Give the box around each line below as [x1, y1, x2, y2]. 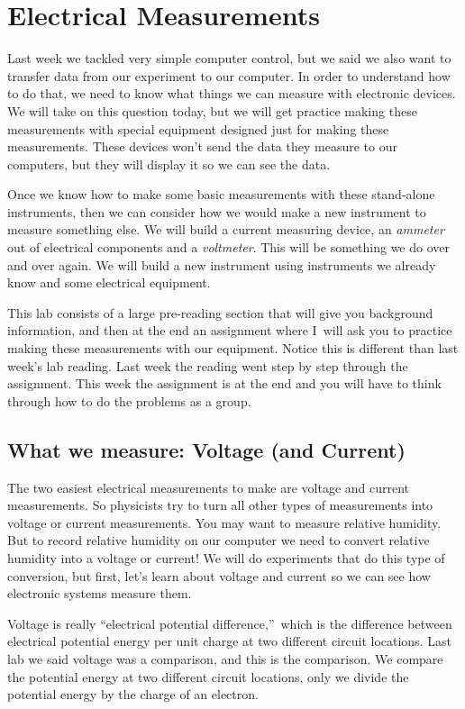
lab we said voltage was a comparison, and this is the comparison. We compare [7, 649, 443, 668]
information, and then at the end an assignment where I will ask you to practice [7, 321, 452, 340]
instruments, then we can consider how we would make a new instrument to [7, 202, 426, 221]
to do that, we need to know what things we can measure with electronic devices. [7, 84, 456, 103]
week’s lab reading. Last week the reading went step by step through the [7, 356, 408, 375]
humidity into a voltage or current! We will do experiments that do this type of [7, 548, 445, 567]
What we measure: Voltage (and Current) [7, 435, 406, 463]
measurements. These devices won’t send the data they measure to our [7, 137, 397, 156]
